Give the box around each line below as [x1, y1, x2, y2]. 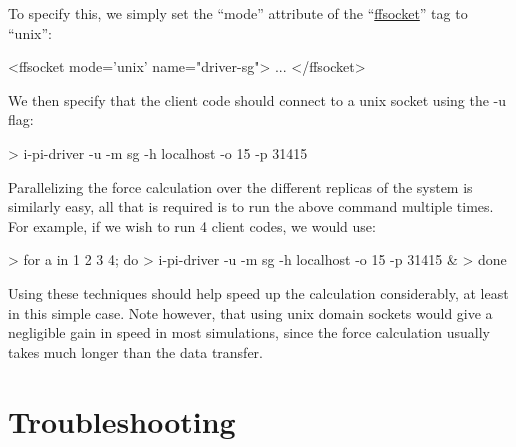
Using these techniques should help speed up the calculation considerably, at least [8, 282, 509, 303]
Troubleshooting [8, 400, 236, 441]
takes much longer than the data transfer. [8, 341, 263, 362]
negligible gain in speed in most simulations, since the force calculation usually [8, 322, 490, 343]
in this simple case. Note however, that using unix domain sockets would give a [8, 302, 493, 323]
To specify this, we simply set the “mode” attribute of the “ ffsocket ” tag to [8, 3, 468, 23]
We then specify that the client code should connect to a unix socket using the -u [8, 89, 507, 110]
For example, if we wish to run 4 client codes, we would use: [8, 215, 376, 236]
